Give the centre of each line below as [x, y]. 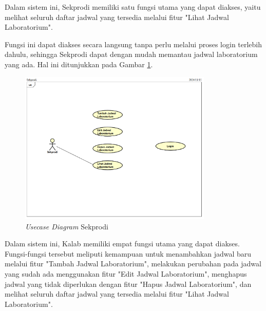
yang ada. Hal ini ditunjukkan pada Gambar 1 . [79, 64]
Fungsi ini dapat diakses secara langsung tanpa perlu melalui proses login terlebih [134, 44]
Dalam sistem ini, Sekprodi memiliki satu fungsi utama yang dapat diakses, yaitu [133, 7]
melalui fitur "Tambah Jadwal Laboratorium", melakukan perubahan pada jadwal [133, 264]
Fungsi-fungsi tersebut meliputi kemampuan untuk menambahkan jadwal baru [128, 253]
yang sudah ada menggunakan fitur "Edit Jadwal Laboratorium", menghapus [126, 273]
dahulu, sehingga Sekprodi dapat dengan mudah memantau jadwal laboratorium [131, 54]
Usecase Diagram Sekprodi [67, 226]
